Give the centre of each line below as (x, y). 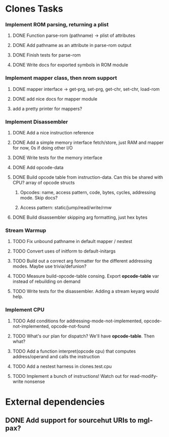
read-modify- (144, 376)
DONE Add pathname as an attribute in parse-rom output (72, 45)
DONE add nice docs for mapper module (55, 99)
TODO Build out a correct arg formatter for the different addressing (82, 261)
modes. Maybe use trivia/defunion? (50, 266)
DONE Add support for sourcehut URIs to (71, 421)
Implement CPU (25, 310)
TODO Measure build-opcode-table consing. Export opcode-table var (86, 276)
